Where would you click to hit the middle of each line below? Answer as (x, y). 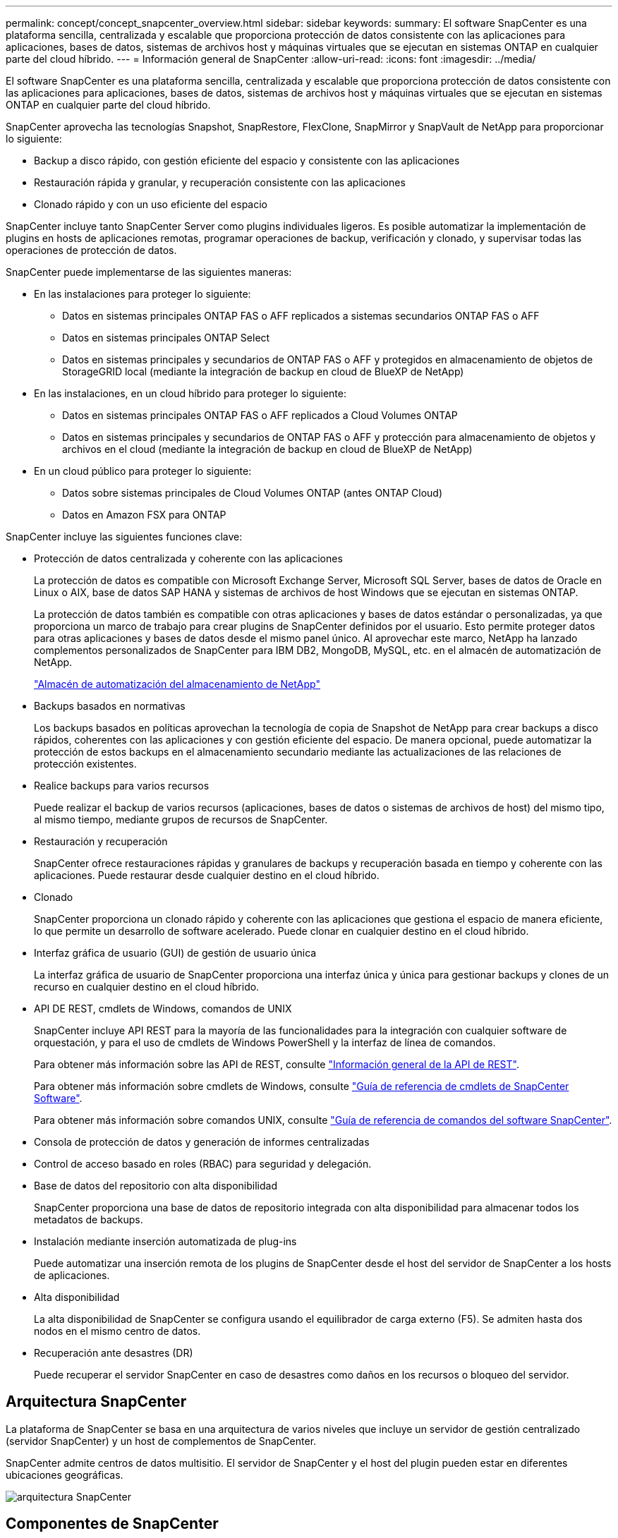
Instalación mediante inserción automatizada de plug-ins (165, 1241)
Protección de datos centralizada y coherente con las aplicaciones (188, 558)
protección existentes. (85, 764)
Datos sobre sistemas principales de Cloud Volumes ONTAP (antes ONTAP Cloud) (252, 493)
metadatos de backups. (89, 1219)
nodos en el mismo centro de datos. (117, 1331)
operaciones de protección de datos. (91, 250)
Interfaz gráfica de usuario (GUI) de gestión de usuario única (175, 953)
